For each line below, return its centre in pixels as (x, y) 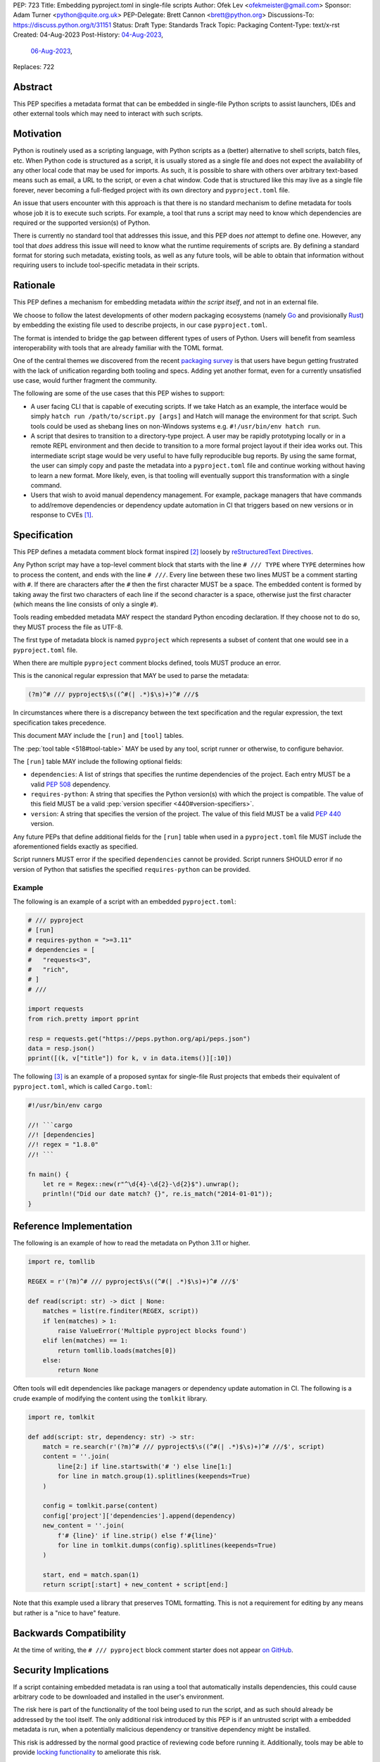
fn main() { (49, 1174)
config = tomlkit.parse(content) (100, 1506)
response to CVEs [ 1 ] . (62, 515)
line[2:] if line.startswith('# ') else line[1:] (145, 1466)
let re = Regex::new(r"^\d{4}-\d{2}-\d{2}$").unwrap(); (141, 1184)
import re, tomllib (61, 1262)
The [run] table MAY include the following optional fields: (98, 761)
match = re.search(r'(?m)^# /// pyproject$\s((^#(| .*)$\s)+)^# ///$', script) (184, 1446)
